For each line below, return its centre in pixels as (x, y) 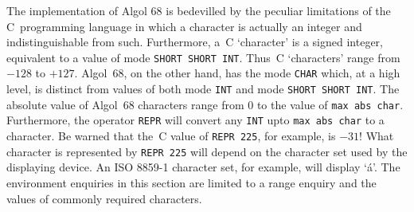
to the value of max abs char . (330, 104)
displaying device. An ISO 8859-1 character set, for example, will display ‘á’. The (203, 167)
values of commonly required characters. (104, 198)
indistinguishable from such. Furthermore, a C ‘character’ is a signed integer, (195, 42)
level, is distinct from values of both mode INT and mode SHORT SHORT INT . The (203, 89)
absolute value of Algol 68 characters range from (125, 104)
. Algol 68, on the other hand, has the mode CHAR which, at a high (237, 73)
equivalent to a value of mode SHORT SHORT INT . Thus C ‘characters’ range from (203, 57)
